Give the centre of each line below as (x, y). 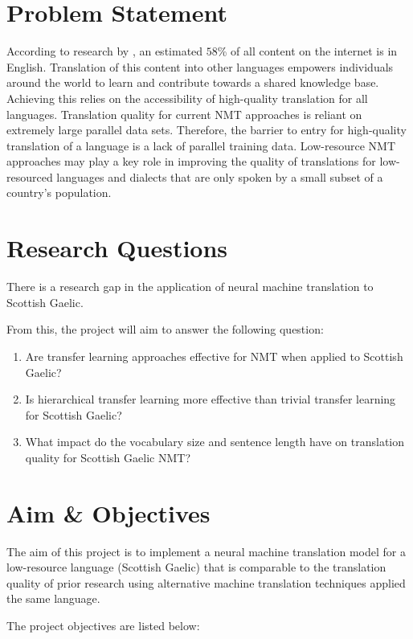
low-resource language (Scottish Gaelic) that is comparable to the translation (196, 567)
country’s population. (59, 193)
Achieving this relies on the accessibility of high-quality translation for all (187, 98)
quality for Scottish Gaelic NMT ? (108, 457)
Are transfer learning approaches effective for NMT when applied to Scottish (214, 356)
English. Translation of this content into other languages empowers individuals (200, 66)
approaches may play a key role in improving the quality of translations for (191, 161)
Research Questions (117, 248)
